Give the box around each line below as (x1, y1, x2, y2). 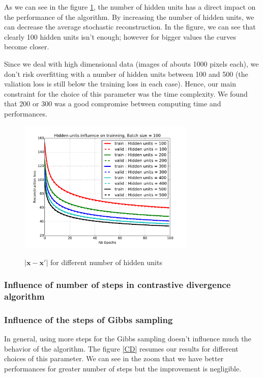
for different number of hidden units (50, 256, 162, 267)
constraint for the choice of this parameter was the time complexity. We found (4, 88, 248, 99)
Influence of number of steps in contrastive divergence (4, 278, 231, 291)
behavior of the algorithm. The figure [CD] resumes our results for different (4, 343, 239, 354)
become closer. (4, 41, 49, 52)
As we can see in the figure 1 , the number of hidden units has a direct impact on (4, 2, 256, 12)
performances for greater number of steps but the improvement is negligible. (4, 363, 242, 373)
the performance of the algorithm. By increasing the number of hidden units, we (4, 11, 254, 22)
